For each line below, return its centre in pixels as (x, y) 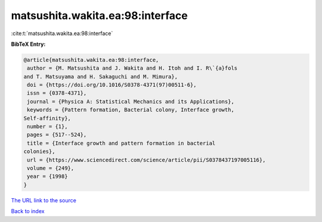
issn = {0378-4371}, (57, 93)
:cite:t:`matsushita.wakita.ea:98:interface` (62, 33)
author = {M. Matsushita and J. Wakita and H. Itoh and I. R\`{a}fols (132, 68)
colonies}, (39, 151)
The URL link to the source (44, 200)
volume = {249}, (51, 168)
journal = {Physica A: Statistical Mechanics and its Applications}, (131, 101)
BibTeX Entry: (28, 44)
